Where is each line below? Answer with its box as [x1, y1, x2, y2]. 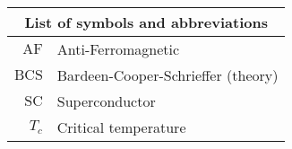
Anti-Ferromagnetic [56, 39, 180, 59]
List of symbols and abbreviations [24, 12, 268, 32]
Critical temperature [56, 117, 186, 137]
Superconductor [56, 91, 156, 111]
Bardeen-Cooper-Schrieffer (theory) [56, 65, 279, 85]
